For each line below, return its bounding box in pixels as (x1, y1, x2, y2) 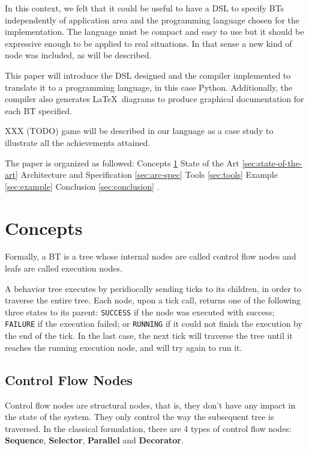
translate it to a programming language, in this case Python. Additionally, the (5, 81, 293, 93)
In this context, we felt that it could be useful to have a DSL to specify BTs (5, 2, 284, 14)
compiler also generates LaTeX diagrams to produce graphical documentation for (5, 93, 304, 105)
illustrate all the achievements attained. (5, 136, 151, 148)
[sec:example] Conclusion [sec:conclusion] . (5, 180, 160, 192)
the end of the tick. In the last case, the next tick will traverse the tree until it (5, 329, 293, 342)
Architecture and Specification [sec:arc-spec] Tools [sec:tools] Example (20, 168, 278, 181)
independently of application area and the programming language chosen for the (5, 13, 300, 26)
